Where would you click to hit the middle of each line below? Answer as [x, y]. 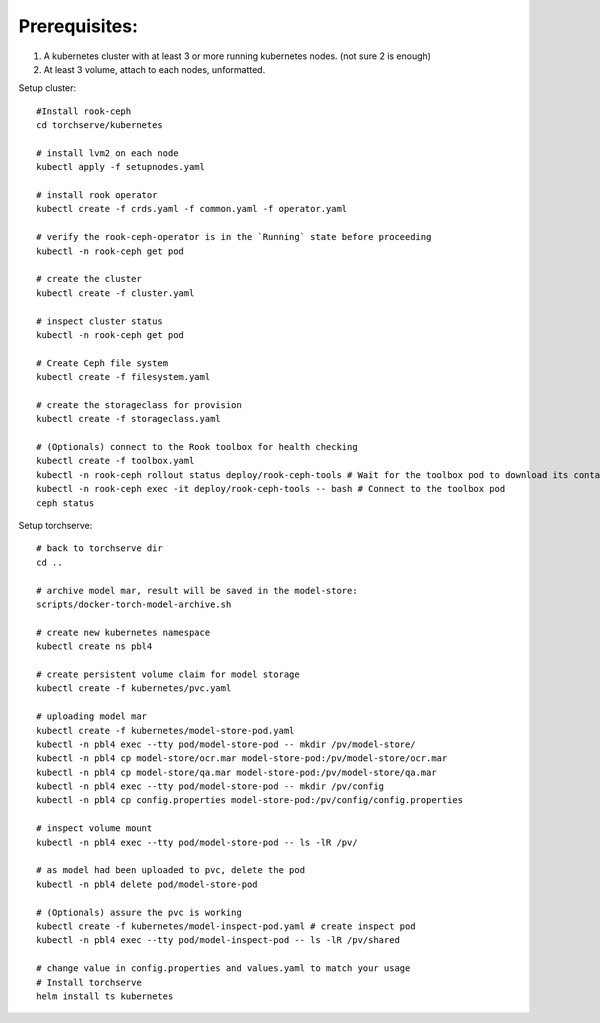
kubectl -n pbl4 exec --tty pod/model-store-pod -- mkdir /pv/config [210, 786]
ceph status [65, 503]
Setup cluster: [47, 88]
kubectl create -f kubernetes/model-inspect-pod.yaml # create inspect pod [226, 926]
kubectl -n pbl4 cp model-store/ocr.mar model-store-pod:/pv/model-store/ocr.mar [242, 758]
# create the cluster [89, 279]
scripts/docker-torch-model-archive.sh [134, 604]
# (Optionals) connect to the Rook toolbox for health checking [197, 447]
